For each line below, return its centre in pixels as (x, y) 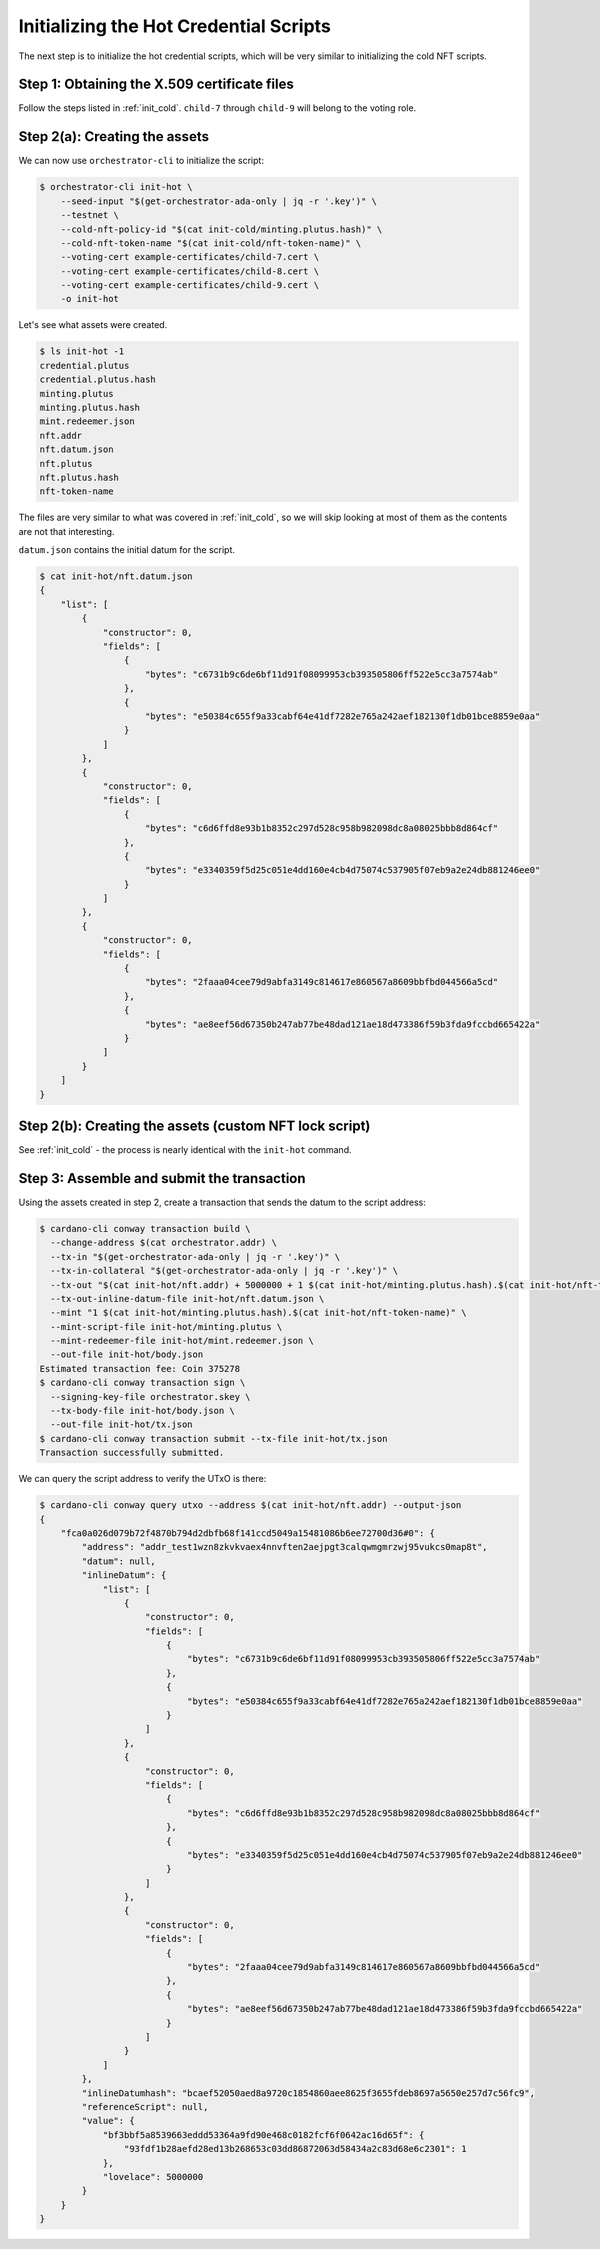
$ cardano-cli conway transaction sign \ (142, 1383)
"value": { (108, 2121)
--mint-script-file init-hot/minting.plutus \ (166, 1326)
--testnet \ (90, 215)
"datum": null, (119, 1561)
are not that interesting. (66, 531)
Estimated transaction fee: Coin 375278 (139, 1368)
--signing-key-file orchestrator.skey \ (150, 1396)
